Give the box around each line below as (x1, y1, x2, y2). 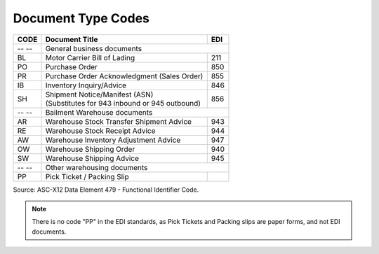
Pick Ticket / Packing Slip (45, 171, 129, 181)
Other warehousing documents (45, 162, 148, 172)
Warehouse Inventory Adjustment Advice (45, 135, 181, 145)
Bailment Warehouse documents (45, 107, 153, 117)
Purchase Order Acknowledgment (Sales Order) (45, 71, 204, 80)
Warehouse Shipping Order (45, 144, 135, 154)
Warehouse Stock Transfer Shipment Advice (45, 116, 192, 126)
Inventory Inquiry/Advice (45, 80, 126, 90)
